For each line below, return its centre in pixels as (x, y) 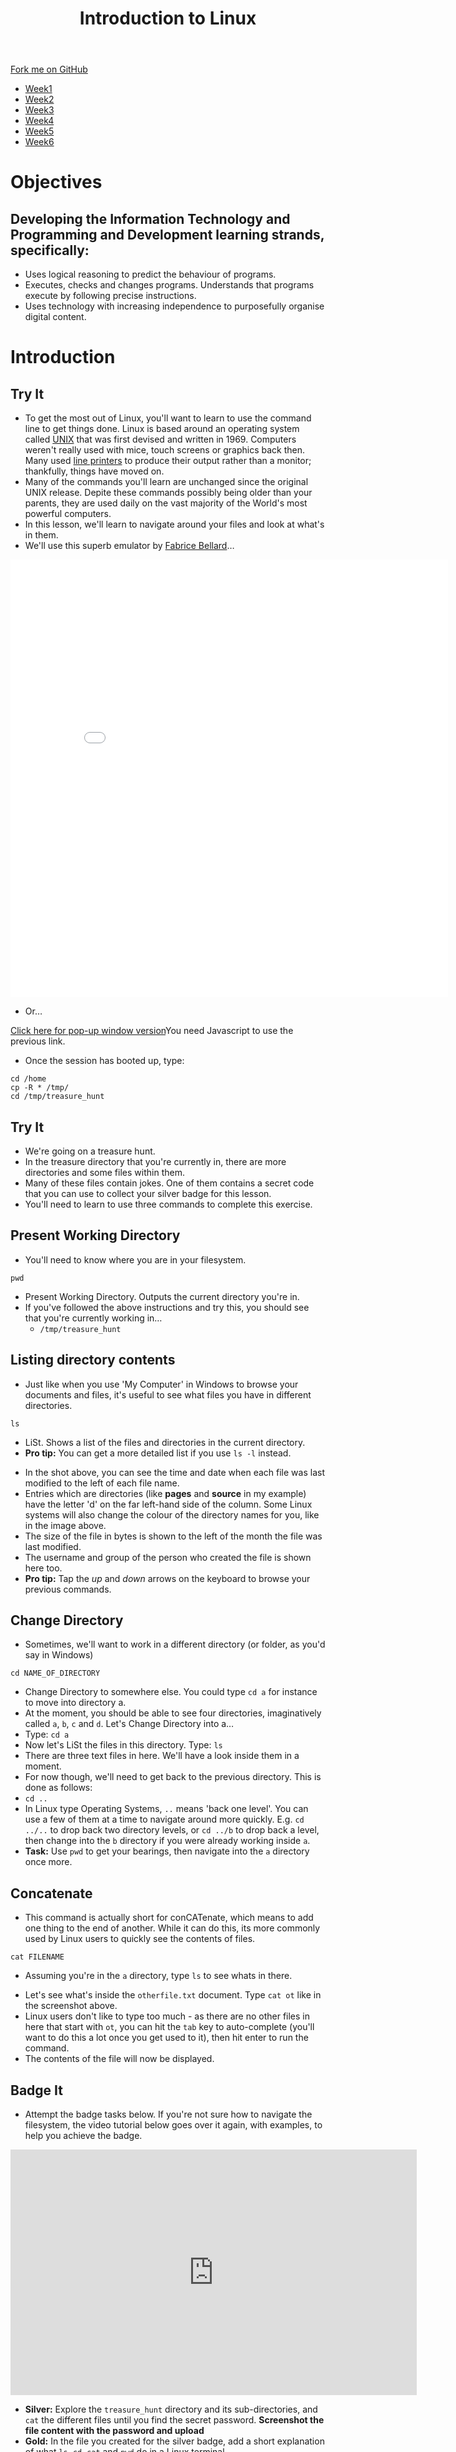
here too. (43, 1568)
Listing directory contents (93, 1360)
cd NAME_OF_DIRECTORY (55, 1673)
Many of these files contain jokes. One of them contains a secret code (169, 1183)
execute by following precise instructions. (110, 296)
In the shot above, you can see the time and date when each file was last (174, 1472)
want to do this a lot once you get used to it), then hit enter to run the (166, 2038)
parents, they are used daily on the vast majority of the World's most (166, 503)
